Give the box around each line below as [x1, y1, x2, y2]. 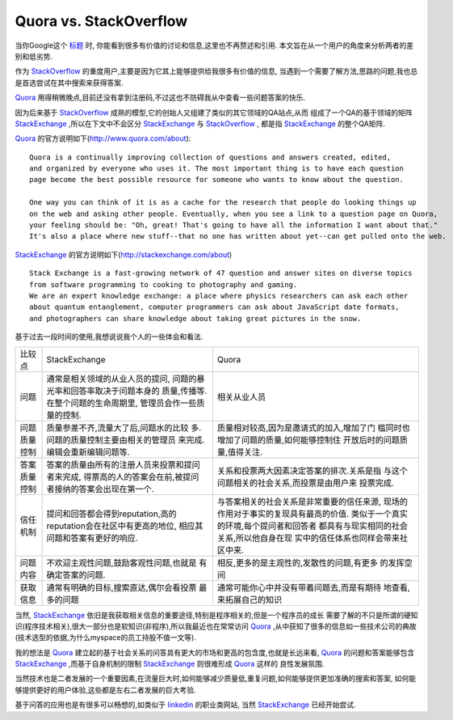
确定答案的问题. [46, 569, 106, 580]
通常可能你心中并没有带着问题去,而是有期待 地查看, [216, 582, 411, 593]
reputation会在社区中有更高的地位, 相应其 [46, 520, 203, 532]
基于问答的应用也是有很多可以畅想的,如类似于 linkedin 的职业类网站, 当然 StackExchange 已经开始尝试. [15, 700, 356, 709]
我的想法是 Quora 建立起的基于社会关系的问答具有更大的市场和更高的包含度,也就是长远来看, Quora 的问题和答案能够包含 [15, 647, 415, 657]
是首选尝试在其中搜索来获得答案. [15, 78, 124, 87]
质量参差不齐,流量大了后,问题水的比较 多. [46, 421, 202, 433]
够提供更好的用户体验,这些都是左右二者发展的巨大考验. [15, 684, 197, 695]
